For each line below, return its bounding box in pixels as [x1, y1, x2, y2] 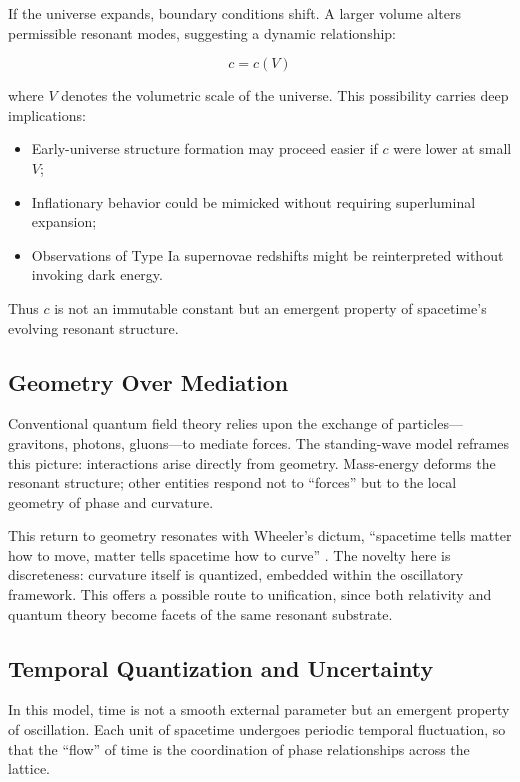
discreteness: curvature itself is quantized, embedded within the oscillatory [8, 564, 464, 585]
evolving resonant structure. [8, 317, 179, 338]
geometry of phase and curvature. [8, 491, 214, 512]
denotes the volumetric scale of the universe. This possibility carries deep [61, 85, 509, 106]
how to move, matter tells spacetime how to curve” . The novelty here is [8, 544, 451, 565]
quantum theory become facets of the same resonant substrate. [8, 603, 393, 624]
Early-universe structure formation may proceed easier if [31, 138, 378, 159]
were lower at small [393, 138, 512, 159]
